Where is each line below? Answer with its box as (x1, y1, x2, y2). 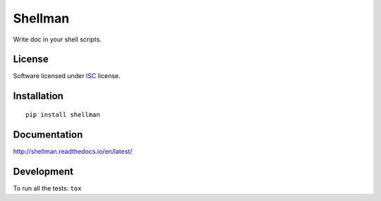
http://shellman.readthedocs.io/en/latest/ (13, 147, 133, 155)
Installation (13, 90, 64, 102)
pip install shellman (25, 110, 100, 119)
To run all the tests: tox (13, 183, 82, 193)
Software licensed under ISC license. (13, 72, 121, 80)
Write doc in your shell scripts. (13, 35, 102, 44)
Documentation (13, 129, 83, 141)
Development (13, 165, 74, 177)
